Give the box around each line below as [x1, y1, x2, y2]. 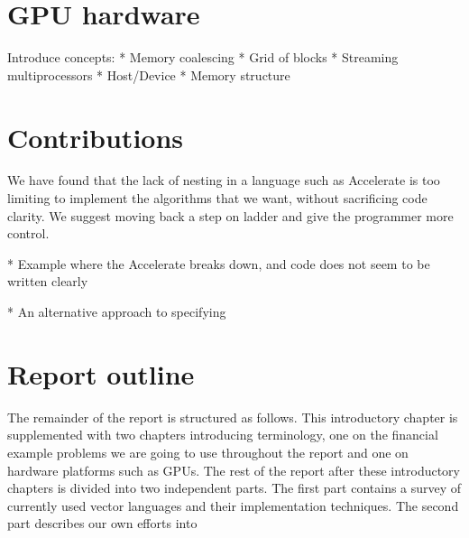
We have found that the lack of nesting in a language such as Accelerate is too [7, 171, 440, 190]
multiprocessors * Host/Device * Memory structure [7, 65, 290, 84]
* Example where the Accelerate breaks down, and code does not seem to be [7, 254, 430, 273]
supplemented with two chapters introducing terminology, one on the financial [7, 425, 438, 444]
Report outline [7, 355, 195, 392]
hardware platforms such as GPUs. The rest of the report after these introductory [7, 460, 460, 479]
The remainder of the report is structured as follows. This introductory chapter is [7, 407, 458, 426]
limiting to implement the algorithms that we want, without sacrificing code [7, 189, 428, 208]
